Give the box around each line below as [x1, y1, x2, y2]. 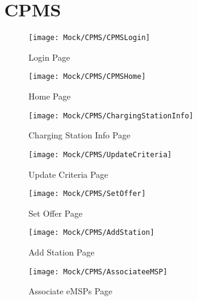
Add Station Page [28, 246, 95, 259]
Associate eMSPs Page [28, 285, 113, 297]
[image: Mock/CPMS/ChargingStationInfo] [28, 111, 194, 120]
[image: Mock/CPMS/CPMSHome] [28, 72, 146, 81]
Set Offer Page [28, 206, 82, 219]
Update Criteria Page [28, 167, 109, 180]
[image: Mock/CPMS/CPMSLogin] [28, 33, 150, 42]
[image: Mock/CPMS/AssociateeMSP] [28, 267, 168, 276]
